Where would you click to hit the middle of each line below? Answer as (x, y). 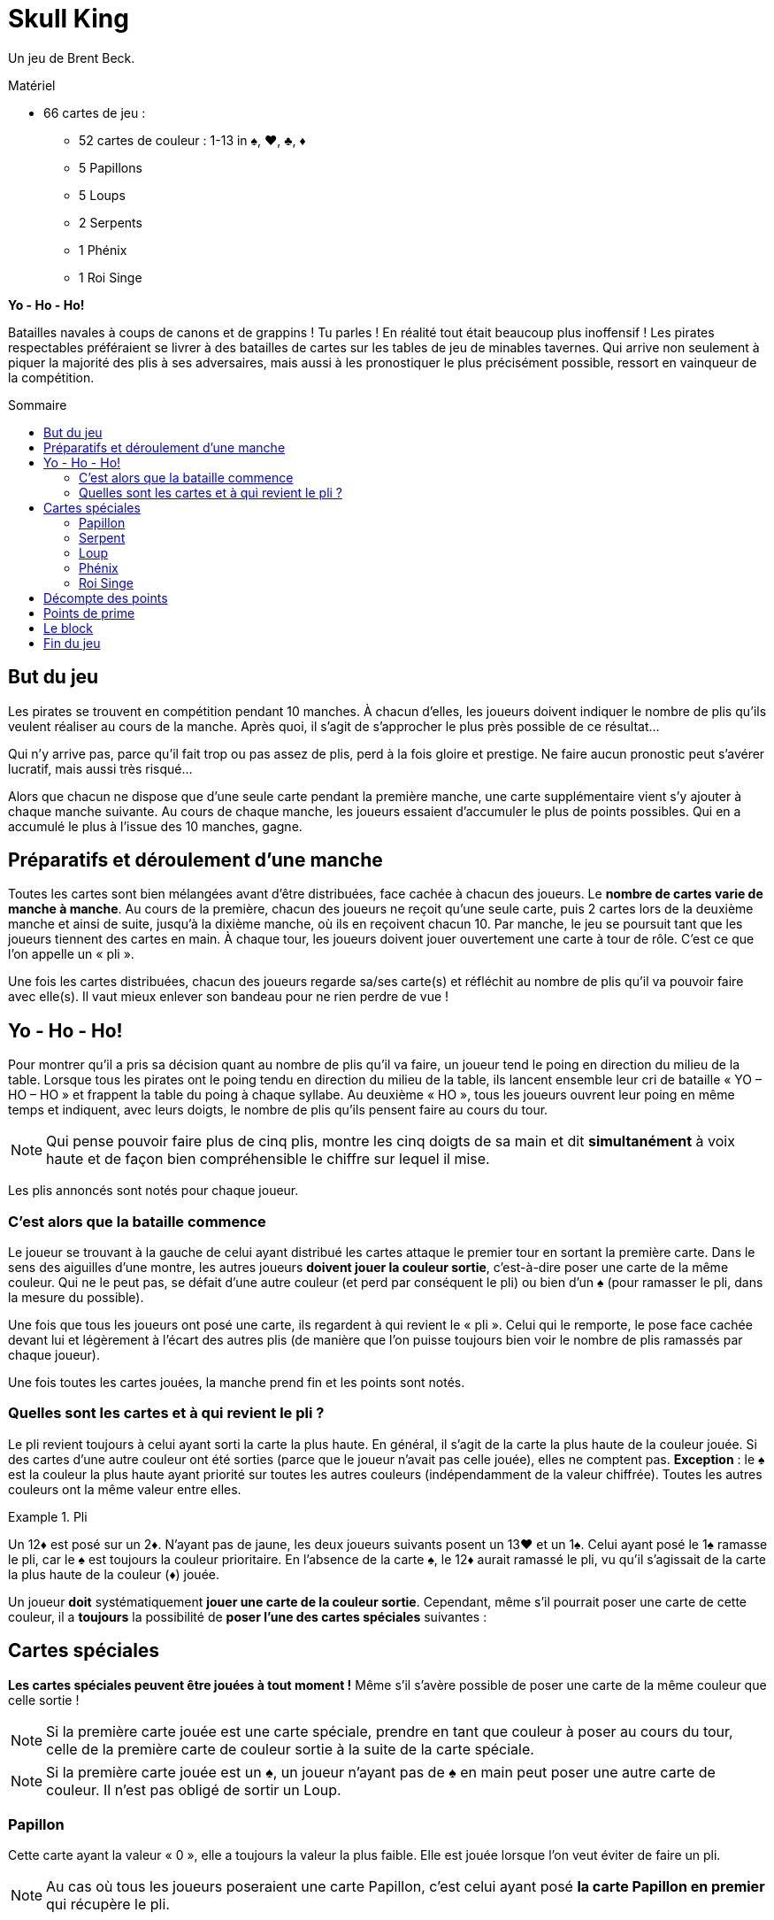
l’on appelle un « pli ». (71, 954)
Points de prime (89, 613)
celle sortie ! (44, 1700)
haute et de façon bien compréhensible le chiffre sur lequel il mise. (268, 1159)
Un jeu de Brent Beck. (72, 58)
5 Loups (102, 195)
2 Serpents (111, 222)
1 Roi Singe (111, 277)
